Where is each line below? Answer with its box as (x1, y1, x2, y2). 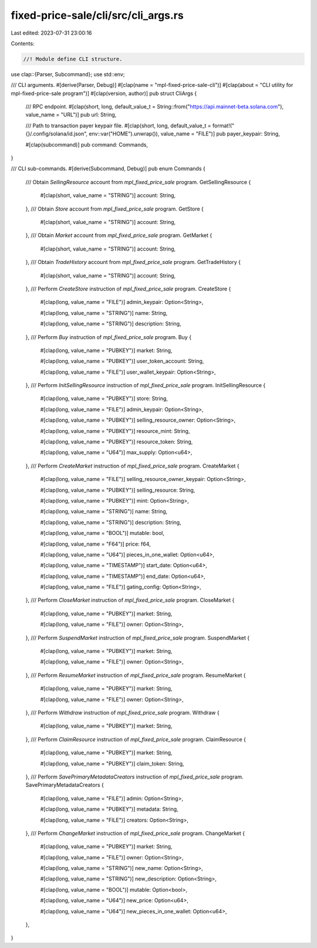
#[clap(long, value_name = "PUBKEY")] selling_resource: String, (40, 486, 195, 493)
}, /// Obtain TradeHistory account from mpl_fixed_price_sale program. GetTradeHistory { (25, 259, 241, 266)
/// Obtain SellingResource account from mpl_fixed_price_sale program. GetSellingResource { (25, 178, 251, 185)
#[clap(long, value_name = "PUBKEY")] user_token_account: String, (40, 358, 204, 365)
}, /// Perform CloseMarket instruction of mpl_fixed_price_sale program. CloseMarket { (25, 597, 235, 604)
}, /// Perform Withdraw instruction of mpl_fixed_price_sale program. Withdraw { (25, 709, 220, 716)
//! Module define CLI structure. (23, 56, 123, 62)
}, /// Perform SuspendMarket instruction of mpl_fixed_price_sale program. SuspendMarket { (25, 634, 249, 641)
